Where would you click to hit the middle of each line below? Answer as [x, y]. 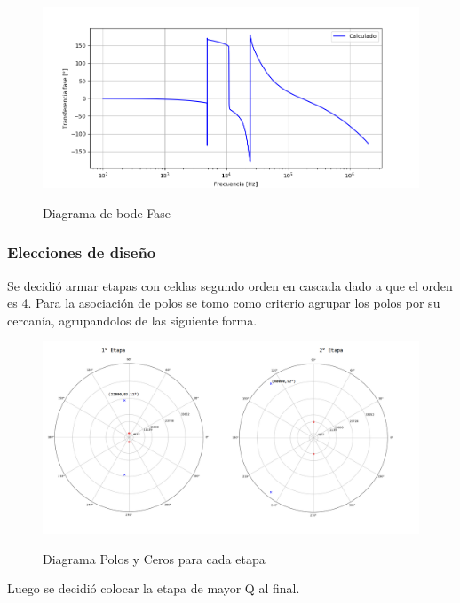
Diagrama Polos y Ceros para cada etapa [154, 558]
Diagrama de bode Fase [107, 212]
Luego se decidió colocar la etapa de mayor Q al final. [154, 588]
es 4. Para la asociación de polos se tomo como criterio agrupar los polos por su [224, 303]
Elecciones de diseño [82, 252]
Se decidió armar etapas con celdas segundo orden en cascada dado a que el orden [230, 285]
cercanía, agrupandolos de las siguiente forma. [132, 320]
